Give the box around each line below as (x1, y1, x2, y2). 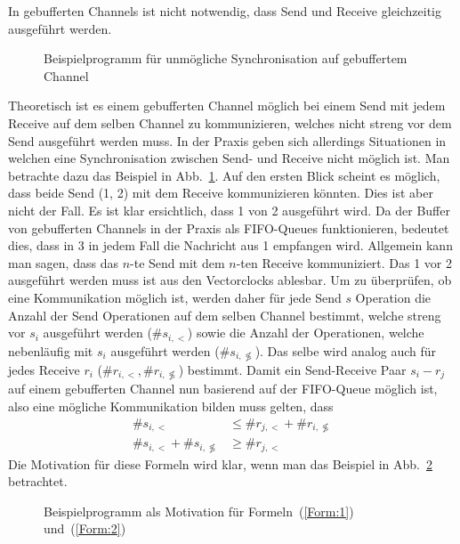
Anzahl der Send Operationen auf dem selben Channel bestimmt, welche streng (8, 305, 441, 324)
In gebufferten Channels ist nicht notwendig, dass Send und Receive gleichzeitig (8, 2, 442, 20)
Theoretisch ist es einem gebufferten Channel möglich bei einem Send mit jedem (8, 96, 446, 115)
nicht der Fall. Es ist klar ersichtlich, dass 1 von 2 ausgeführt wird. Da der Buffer (8, 200, 450, 219)
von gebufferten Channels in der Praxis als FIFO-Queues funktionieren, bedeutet (8, 218, 449, 237)
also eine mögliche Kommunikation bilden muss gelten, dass (8, 397, 334, 416)
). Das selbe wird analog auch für (254, 341, 437, 360)
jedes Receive (8, 361, 80, 378)
